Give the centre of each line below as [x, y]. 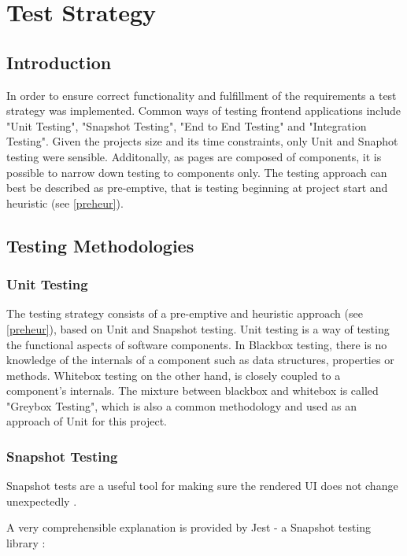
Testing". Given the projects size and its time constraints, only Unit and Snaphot [202, 141]
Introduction [59, 62]
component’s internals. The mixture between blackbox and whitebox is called [192, 390]
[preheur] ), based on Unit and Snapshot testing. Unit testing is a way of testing [198, 328]
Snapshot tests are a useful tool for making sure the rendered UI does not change [202, 486]
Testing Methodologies [100, 245]
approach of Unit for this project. [87, 421]
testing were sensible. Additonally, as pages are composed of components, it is [194, 156]
